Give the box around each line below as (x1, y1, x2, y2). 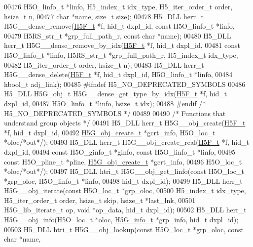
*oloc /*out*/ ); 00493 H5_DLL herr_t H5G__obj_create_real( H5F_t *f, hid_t (4, 137, 249, 147)
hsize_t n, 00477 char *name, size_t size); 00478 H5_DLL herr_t (4, 11, 204, 21)
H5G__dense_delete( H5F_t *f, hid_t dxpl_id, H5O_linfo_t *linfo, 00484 (4, 69, 233, 80)
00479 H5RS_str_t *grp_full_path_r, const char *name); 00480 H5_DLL (4, 30, 231, 41)
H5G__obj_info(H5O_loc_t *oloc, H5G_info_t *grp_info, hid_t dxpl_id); (4, 214, 239, 225)
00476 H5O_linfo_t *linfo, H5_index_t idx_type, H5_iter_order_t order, (4, 1, 233, 11)
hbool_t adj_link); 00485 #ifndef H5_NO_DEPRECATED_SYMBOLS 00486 (4, 79, 246, 89)
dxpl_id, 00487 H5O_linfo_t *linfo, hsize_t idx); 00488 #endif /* (4, 98, 206, 108)
